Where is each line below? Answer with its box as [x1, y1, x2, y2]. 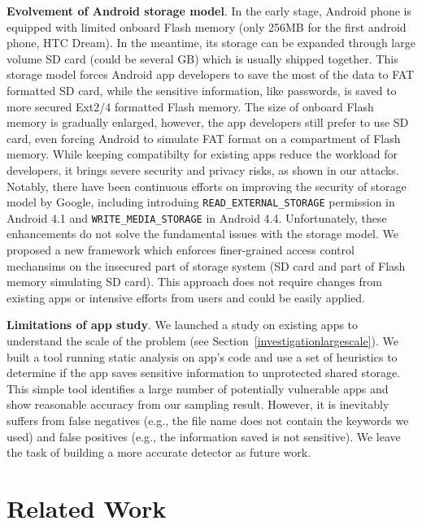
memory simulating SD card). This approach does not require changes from [7, 273, 382, 290]
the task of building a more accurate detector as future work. [7, 444, 311, 461]
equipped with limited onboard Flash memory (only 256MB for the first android [7, 18, 407, 35]
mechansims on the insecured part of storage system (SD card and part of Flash [7, 257, 406, 274]
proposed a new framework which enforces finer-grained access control [7, 241, 355, 258]
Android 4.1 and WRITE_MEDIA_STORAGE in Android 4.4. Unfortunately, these [7, 209, 387, 226]
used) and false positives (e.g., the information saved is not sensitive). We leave [7, 427, 401, 445]
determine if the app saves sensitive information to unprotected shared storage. [7, 364, 401, 381]
